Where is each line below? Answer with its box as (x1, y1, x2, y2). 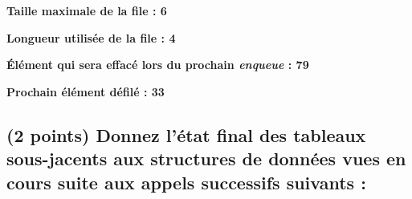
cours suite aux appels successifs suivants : (6, 169, 366, 194)
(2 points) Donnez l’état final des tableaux (6, 122, 366, 147)
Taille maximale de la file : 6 (6, 2, 167, 18)
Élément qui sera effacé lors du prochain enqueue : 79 (6, 56, 309, 73)
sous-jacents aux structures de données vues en (6, 146, 406, 171)
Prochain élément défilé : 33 (6, 83, 165, 99)
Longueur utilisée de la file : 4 (6, 29, 176, 46)
